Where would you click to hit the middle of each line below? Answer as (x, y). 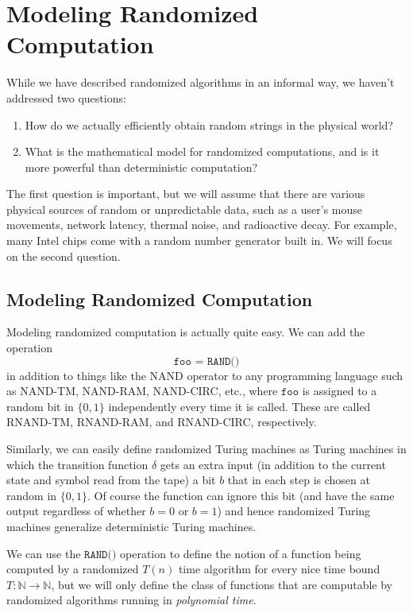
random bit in (40, 406)
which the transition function (77, 464)
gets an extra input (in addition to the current (273, 464)
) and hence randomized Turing (294, 511)
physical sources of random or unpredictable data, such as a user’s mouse (185, 209)
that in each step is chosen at (299, 480)
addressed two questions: (66, 97)
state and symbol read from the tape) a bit (111, 480)
